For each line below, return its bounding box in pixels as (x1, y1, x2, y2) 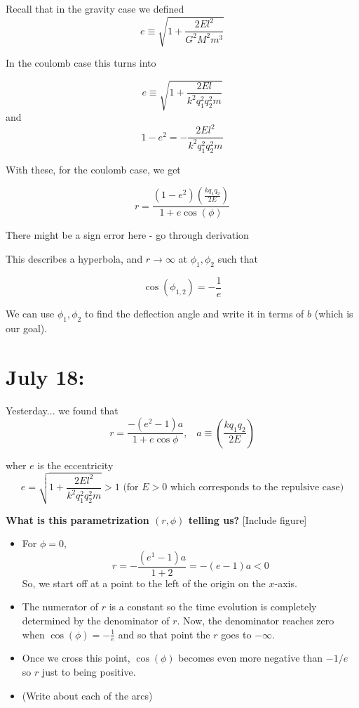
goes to (221, 627, 252, 641)
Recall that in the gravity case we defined (6, 1, 184, 15)
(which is (314, 306, 353, 321)
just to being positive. (41, 664, 136, 678)
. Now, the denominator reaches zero (177, 612, 334, 627)
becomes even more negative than (178, 650, 323, 665)
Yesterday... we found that (6, 402, 118, 417)
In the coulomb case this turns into (6, 55, 156, 70)
